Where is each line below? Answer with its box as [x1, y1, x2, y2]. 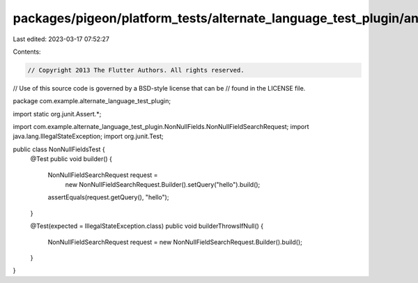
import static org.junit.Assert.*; [13, 109, 102, 118]
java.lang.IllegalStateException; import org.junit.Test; [13, 132, 164, 141]
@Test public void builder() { [30, 155, 113, 163]
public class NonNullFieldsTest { [13, 145, 106, 153]
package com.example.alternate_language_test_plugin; [13, 97, 171, 105]
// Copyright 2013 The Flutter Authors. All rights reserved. [27, 66, 245, 74]
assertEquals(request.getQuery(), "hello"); [47, 193, 169, 201]
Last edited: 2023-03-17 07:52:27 [13, 35, 109, 43]
